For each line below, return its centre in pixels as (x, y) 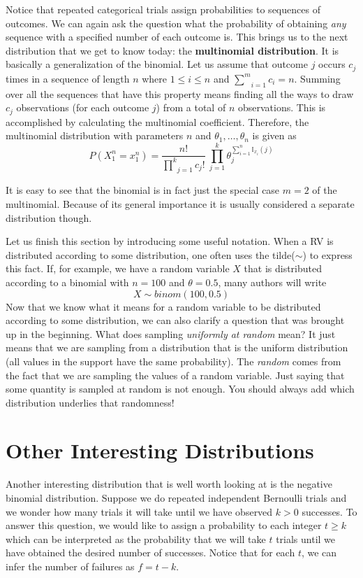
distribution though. (49, 217)
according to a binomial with (67, 282)
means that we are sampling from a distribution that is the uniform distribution (177, 347)
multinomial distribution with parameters (95, 135)
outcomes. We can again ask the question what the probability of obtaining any (176, 23)
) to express (327, 254)
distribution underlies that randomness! (90, 402)
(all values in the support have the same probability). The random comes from (173, 361)
